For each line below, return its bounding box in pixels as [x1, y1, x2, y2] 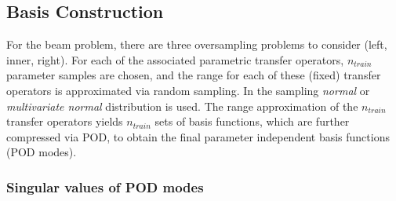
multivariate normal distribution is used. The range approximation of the [6, 97, 358, 114]
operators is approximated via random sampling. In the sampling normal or [6, 82, 370, 98]
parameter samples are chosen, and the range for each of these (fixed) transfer [6, 67, 381, 83]
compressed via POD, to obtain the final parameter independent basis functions [6, 128, 390, 144]
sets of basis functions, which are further [154, 113, 350, 130]
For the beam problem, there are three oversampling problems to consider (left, [6, 36, 387, 53]
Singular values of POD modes [6, 177, 204, 196]
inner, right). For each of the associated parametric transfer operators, [6, 51, 344, 68]
